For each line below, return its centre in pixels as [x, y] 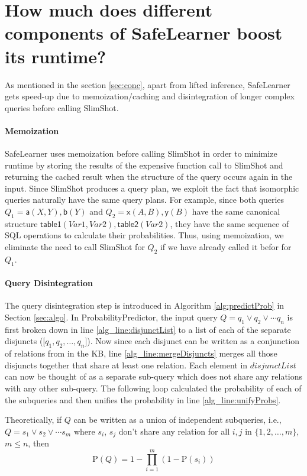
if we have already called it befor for [226, 247]
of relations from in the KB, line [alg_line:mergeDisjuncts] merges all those [141, 353]
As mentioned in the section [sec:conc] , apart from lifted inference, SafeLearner [148, 84]
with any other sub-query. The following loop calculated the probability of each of [153, 388]
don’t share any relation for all [174, 431]
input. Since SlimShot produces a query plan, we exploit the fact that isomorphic [152, 188]
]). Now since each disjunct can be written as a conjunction [192, 341]
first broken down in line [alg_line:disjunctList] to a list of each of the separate [148, 329]
